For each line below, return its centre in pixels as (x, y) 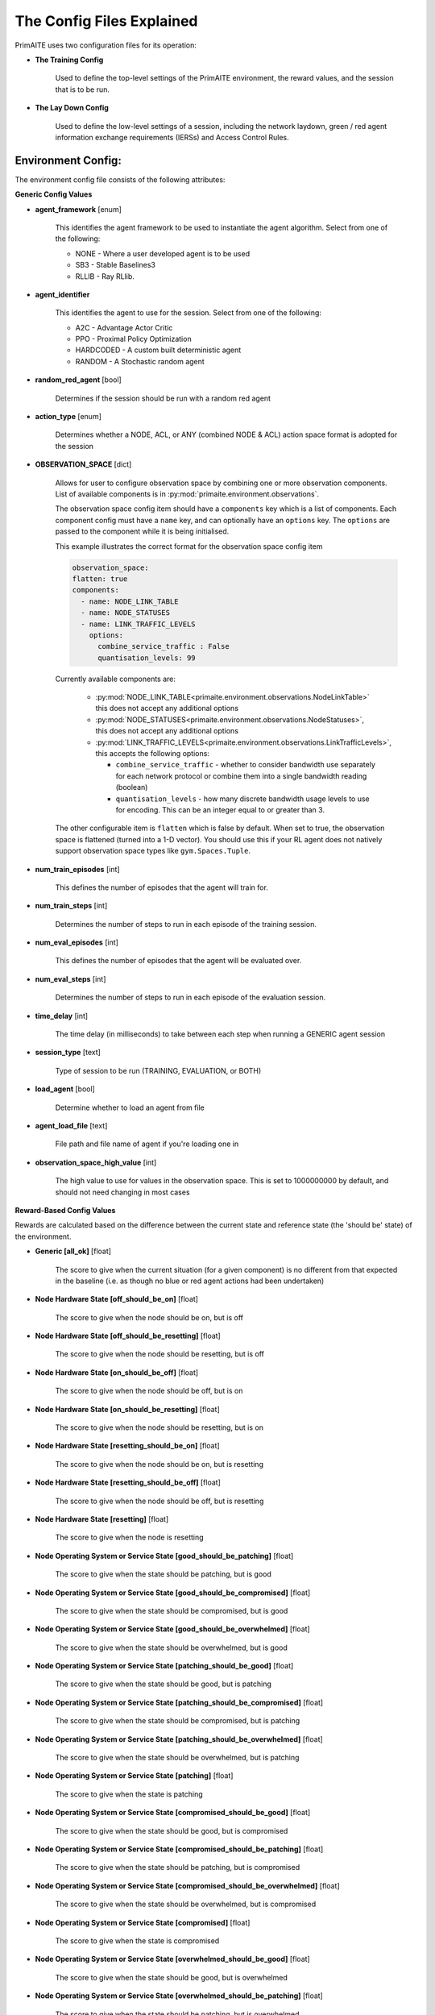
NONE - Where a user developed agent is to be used (162, 253)
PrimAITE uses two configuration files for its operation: (106, 45)
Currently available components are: (116, 679)
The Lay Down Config (72, 108)
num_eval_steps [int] (70, 978)
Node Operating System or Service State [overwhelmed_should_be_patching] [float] (179, 1996)
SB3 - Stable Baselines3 (116, 265)
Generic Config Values (54, 194)
